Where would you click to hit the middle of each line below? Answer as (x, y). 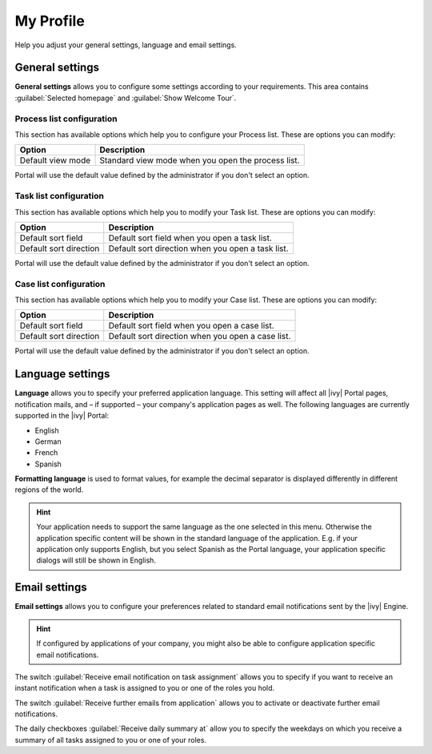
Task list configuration (59, 196)
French (46, 453)
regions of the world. (49, 490)
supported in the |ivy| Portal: (62, 416)
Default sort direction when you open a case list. (200, 337)
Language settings (62, 374)
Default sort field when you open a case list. (192, 326)
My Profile (50, 21)
